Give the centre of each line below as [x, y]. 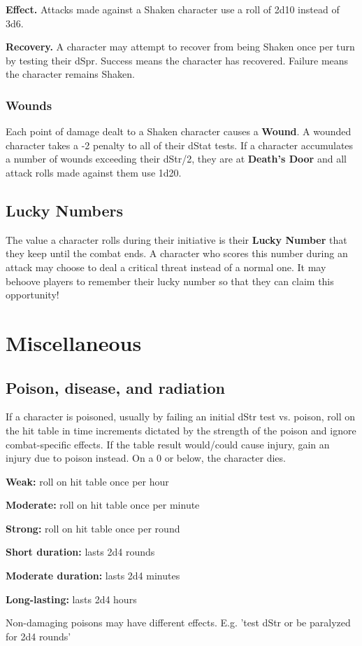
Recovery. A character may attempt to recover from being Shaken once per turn [180, 47]
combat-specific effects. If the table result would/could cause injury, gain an [168, 444]
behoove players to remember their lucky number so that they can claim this [170, 281]
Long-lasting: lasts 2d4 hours [71, 599]
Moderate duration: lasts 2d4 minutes [93, 576]
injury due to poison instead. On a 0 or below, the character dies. [146, 458]
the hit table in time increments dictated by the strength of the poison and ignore [181, 430]
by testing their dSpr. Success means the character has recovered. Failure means [177, 60]
